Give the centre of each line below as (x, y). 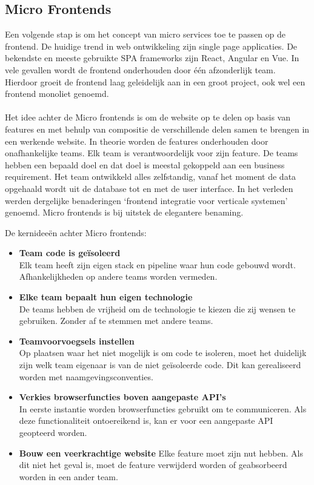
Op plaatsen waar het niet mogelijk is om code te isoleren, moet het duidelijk (163, 353)
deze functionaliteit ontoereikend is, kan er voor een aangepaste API (146, 421)
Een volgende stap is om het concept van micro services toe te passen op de (145, 34)
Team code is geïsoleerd (70, 253)
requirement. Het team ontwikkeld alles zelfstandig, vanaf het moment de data (151, 177)
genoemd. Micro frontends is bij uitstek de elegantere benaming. (124, 212)
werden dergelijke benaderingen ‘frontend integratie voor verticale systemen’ (146, 200)
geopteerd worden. (53, 433)
